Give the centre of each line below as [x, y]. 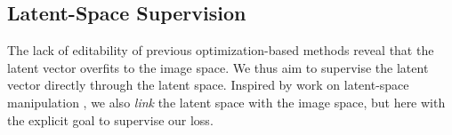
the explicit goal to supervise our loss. [110, 119]
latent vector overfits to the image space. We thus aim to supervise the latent [218, 67]
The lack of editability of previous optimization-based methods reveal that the [221, 50]
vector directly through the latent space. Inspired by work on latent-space [208, 85]
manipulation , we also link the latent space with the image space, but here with [226, 102]
